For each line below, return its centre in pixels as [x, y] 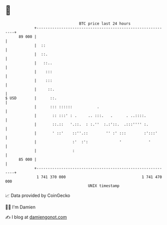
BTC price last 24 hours [105, 24]
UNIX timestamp [104, 186]
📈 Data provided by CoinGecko [38, 195]
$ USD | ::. [31, 98]
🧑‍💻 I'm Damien [20, 207]
